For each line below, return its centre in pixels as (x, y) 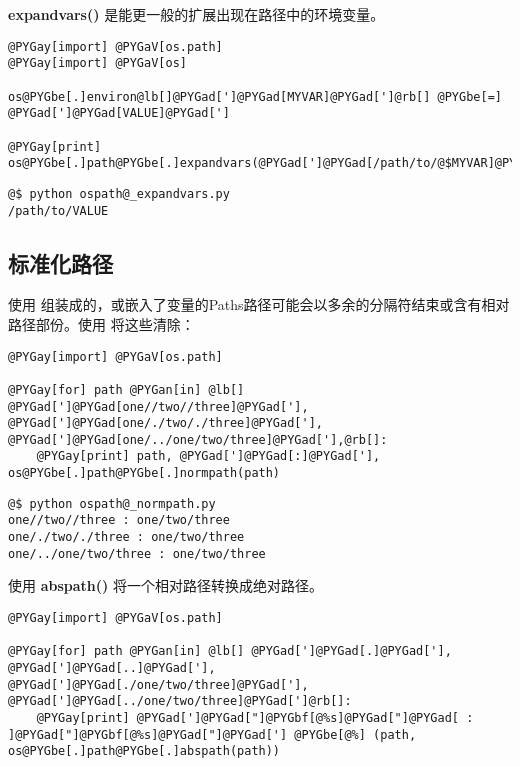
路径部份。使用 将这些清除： (101, 323)
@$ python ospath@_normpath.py (112, 503)
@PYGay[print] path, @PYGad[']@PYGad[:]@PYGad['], (208, 456)
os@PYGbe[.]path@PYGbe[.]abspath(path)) (144, 751)
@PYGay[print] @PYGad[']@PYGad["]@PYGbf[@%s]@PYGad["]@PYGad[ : (255, 717)
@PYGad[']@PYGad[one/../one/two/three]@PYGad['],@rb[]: (198, 439)
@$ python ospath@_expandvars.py (119, 193)
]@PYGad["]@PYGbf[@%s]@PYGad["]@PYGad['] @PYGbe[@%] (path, (212, 734)
